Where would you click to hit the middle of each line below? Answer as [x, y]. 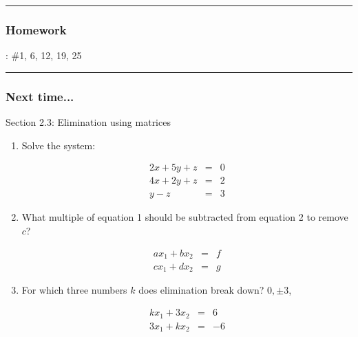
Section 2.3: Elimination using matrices [88, 122]
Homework [36, 29]
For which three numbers [74, 290]
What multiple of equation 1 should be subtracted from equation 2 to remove [185, 217]
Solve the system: [59, 145]
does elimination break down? [201, 290]
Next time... [40, 96]
